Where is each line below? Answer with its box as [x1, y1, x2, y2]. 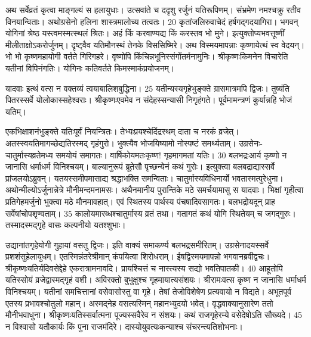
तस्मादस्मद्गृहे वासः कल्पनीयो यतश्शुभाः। [5, 219, 126, 231]
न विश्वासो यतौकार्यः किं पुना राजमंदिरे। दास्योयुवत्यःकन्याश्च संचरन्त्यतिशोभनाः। [5, 320, 244, 332]
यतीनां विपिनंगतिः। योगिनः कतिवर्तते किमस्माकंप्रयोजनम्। [5, 61, 175, 74]
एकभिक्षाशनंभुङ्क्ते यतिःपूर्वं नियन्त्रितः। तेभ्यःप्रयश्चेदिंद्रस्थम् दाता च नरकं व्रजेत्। [5, 125, 239, 138]
